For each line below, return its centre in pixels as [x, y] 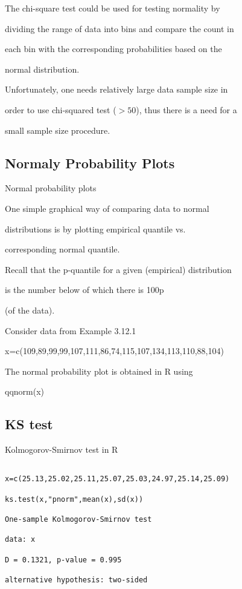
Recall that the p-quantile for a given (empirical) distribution [118, 269]
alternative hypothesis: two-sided [76, 580]
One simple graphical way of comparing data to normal [107, 208]
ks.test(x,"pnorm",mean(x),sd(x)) [74, 499]
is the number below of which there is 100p [84, 290]
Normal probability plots [51, 188]
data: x [20, 540]
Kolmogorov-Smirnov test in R [62, 449]
